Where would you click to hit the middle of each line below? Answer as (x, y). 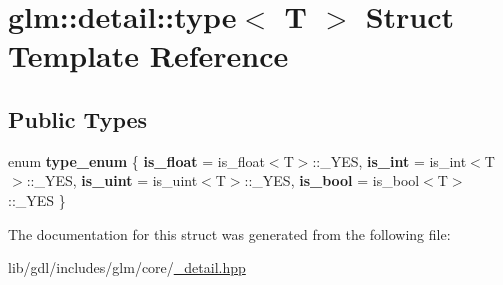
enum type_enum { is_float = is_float (136, 160)
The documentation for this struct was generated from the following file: (229, 233)
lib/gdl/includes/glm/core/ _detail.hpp (127, 267)
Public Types (78, 118)
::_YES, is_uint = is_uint (112, 180)
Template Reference (148, 55)
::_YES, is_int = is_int (389, 160)
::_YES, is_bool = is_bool (332, 180)
